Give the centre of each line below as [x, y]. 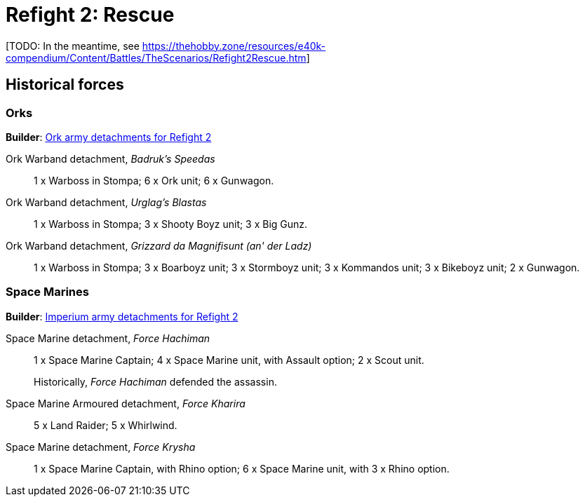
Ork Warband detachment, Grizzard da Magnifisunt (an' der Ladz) [159, 245]
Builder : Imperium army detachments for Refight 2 [122, 316]
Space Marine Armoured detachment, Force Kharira [126, 403]
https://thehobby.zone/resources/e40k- [234, 46]
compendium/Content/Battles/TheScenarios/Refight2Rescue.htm [156, 57]
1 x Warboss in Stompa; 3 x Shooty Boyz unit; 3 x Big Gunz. [171, 224]
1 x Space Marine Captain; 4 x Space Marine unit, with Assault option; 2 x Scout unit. [229, 360]
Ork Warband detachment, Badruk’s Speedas [110, 158]
